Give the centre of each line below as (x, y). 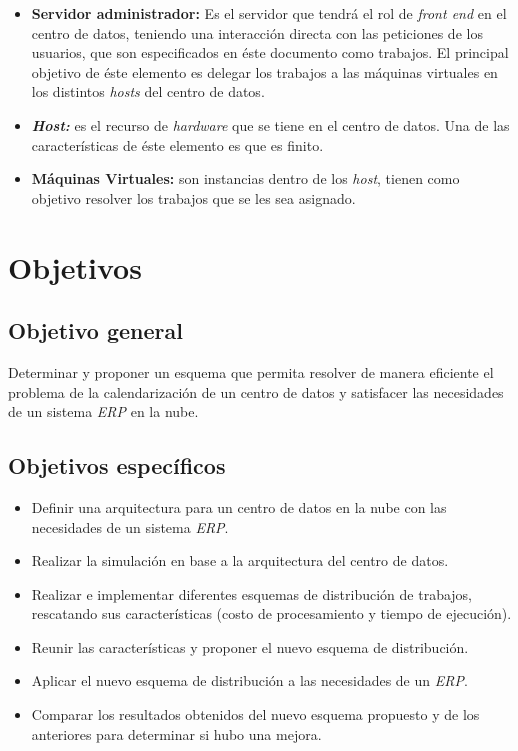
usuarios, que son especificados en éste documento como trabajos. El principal (270, 52)
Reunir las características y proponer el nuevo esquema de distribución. (250, 646)
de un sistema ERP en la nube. (103, 411)
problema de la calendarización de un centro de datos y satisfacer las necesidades (256, 391)
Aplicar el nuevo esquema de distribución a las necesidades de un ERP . (249, 680)
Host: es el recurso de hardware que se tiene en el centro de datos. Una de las (270, 124)
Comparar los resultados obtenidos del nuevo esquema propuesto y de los (255, 714)
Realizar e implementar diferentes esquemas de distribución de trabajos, (251, 593)
